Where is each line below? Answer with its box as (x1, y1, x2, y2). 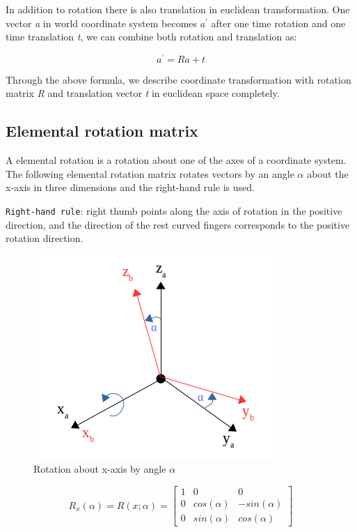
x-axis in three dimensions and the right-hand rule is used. (6, 180, 255, 195)
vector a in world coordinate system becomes (6, 15, 198, 30)
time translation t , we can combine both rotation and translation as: (6, 29, 297, 44)
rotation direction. (6, 231, 84, 245)
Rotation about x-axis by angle (33, 462, 166, 476)
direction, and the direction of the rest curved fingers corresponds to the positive (6, 217, 350, 231)
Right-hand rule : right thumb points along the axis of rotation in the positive (6, 204, 342, 218)
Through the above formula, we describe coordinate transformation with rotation (6, 72, 351, 86)
